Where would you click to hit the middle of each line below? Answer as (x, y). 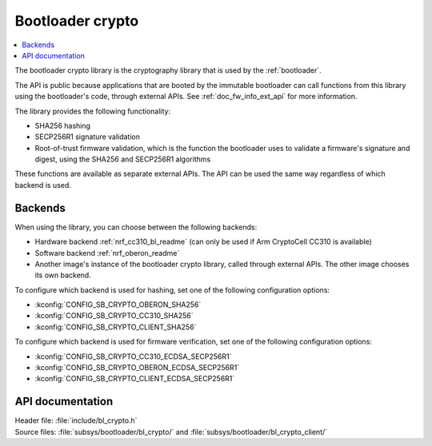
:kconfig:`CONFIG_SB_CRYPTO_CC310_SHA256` (114, 316)
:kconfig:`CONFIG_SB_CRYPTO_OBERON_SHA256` (118, 305)
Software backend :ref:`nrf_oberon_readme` (107, 253)
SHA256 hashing (63, 125)
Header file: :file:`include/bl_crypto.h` (76, 420)
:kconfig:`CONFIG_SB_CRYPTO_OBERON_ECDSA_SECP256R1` (137, 368)
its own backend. (63, 275)
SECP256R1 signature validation (87, 137)
